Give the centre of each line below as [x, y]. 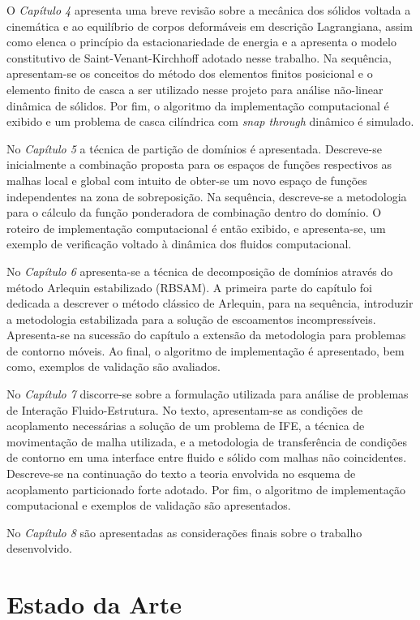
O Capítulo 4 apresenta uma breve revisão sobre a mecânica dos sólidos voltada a [209, 10]
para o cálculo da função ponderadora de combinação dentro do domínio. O [194, 212]
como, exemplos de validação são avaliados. [114, 366]
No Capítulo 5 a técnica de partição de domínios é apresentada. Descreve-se [194, 148]
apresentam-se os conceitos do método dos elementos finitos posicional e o [190, 73]
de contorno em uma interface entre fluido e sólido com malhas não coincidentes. [207, 457]
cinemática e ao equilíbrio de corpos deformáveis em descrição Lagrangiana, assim [210, 26]
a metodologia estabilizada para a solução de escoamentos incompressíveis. [191, 319]
